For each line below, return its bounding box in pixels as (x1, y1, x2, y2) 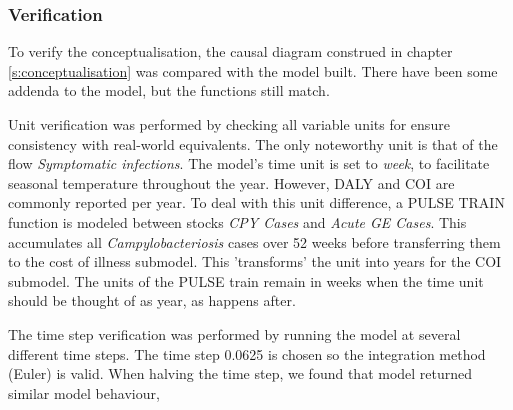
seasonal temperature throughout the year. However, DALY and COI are (8, 172, 455, 193)
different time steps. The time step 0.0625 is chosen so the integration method (8, 343, 486, 364)
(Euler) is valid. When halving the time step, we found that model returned (8, 363, 473, 384)
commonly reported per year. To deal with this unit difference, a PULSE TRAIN (8, 192, 505, 213)
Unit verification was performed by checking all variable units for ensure (8, 114, 450, 134)
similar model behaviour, (8, 382, 160, 403)
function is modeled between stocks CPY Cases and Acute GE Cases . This (8, 211, 467, 232)
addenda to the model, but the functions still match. (8, 80, 330, 101)
